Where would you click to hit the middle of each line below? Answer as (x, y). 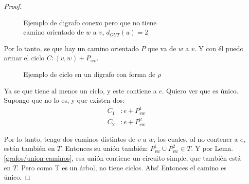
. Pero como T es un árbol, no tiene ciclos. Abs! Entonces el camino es (122, 167)
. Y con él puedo (219, 48)
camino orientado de (54, 32)
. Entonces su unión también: (105, 148)
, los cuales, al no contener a (196, 138)
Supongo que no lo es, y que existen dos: (64, 100)
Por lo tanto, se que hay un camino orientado (71, 48)
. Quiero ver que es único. (200, 90)
